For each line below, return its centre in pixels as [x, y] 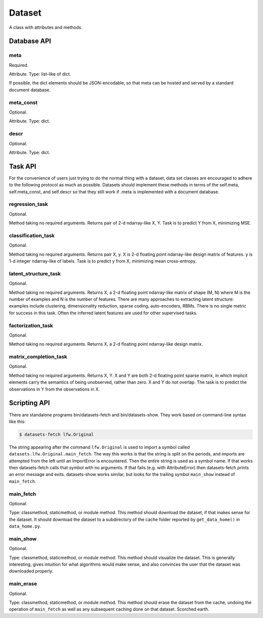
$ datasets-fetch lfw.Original [57, 434]
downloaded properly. [31, 571]
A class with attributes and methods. [46, 27]
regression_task [28, 204]
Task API [23, 166]
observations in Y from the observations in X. [54, 389]
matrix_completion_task [38, 357]
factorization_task [31, 326]
